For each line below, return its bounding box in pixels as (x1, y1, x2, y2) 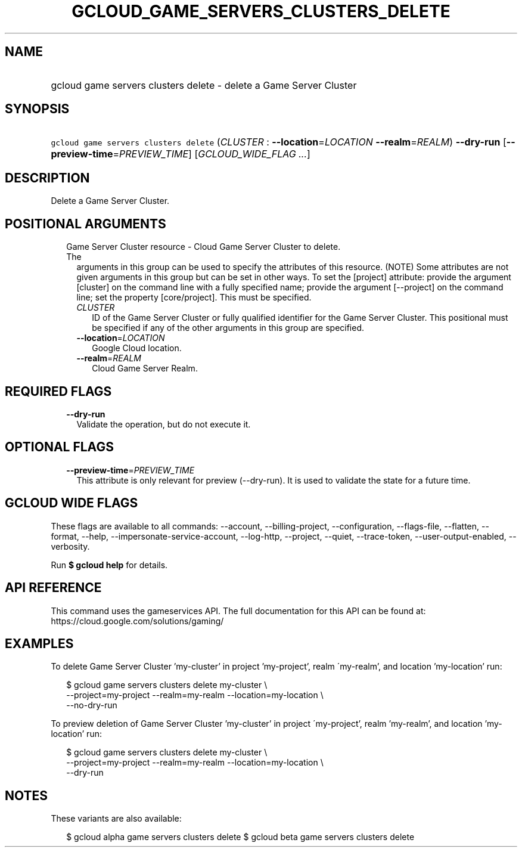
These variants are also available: (51, 813, 182, 824)
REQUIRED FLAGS (5, 383, 112, 399)
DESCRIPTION (5, 170, 90, 185)
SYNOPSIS (5, 101, 70, 117)
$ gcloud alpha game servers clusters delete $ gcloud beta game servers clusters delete (66, 832, 415, 842)
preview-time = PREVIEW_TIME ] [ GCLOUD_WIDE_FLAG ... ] (51, 148, 310, 160)
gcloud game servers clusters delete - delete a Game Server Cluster (51, 79, 357, 91)
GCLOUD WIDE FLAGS (5, 495, 138, 511)
